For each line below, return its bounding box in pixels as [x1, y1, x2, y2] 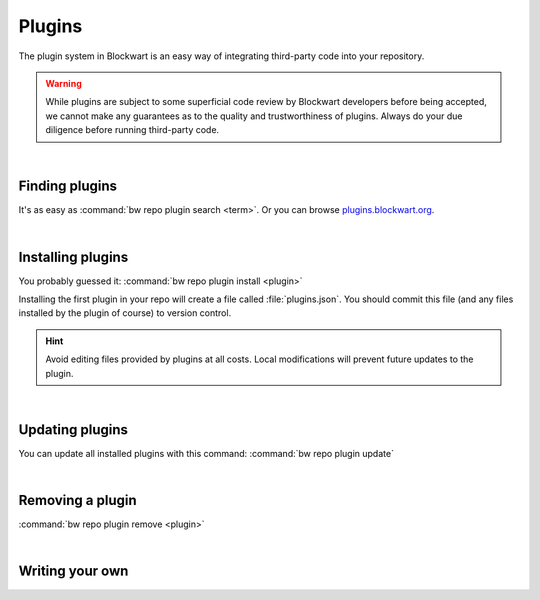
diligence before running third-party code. [45, 124, 220, 136]
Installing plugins [18, 248, 129, 265]
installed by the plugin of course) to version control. [18, 307, 232, 319]
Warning [45, 77, 82, 89]
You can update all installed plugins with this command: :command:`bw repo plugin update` [18, 447, 395, 459]
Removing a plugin [18, 492, 137, 509]
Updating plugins [18, 421, 129, 438]
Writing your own [18, 563, 129, 580]
